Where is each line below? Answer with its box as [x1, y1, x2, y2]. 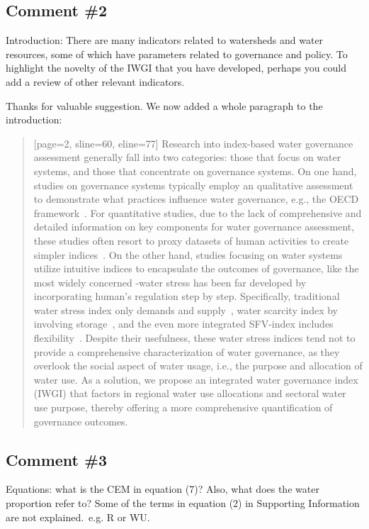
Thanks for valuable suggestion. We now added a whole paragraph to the [6, 98, 323, 113]
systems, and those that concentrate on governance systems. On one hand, [33, 163, 357, 178]
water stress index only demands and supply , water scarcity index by [33, 302, 338, 317]
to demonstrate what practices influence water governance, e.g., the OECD [33, 191, 359, 206]
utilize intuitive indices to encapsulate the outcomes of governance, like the [33, 261, 359, 276]
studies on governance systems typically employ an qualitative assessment [33, 177, 353, 192]
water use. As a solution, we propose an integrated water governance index [33, 372, 358, 386]
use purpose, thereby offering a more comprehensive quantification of [33, 400, 333, 415]
